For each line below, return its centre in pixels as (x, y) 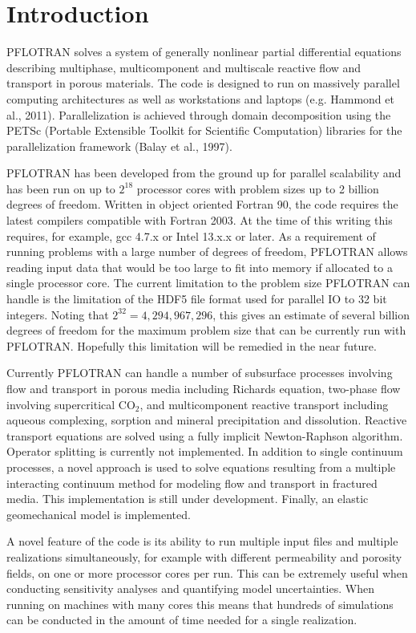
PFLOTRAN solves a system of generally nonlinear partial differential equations (204, 52)
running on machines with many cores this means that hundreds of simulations (200, 604)
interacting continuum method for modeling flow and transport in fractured (192, 483)
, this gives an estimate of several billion (311, 314)
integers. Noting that (58, 314)
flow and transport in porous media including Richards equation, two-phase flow (204, 388)
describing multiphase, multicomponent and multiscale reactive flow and (184, 67)
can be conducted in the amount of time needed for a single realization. (182, 620)
